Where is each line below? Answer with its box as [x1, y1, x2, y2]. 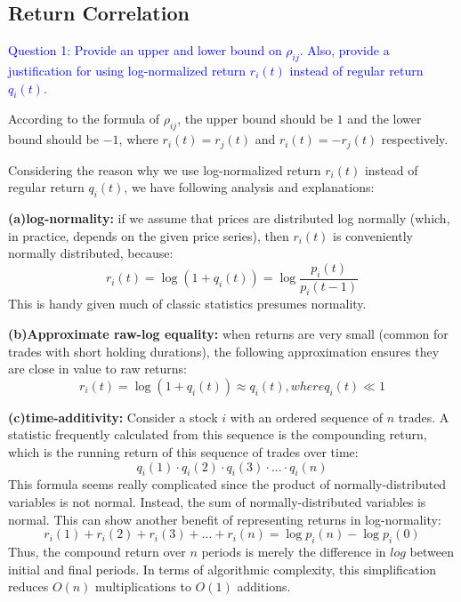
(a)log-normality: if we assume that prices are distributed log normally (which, [8, 209, 450, 228]
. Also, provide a [299, 41, 390, 60]
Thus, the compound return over [8, 542, 186, 560]
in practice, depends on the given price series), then [8, 226, 289, 245]
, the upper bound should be [177, 109, 333, 128]
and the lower [347, 109, 422, 128]
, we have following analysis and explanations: [124, 178, 375, 197]
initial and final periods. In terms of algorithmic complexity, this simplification [8, 559, 437, 578]
